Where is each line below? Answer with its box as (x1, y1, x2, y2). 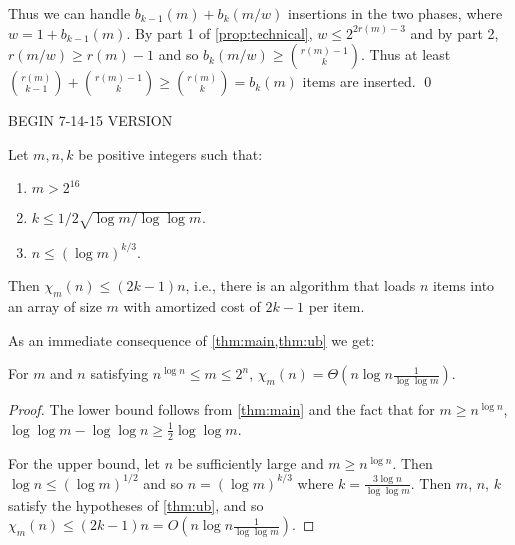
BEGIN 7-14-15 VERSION (8, 110, 173, 131)
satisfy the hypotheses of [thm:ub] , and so (8, 494, 264, 515)
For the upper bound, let (8, 452, 160, 473)
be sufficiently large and (177, 452, 324, 473)
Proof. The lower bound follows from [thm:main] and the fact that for (8, 399, 435, 420)
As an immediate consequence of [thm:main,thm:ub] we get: (8, 329, 375, 350)
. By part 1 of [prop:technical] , (126, 22, 313, 43)
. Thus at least (361, 44, 451, 65)
